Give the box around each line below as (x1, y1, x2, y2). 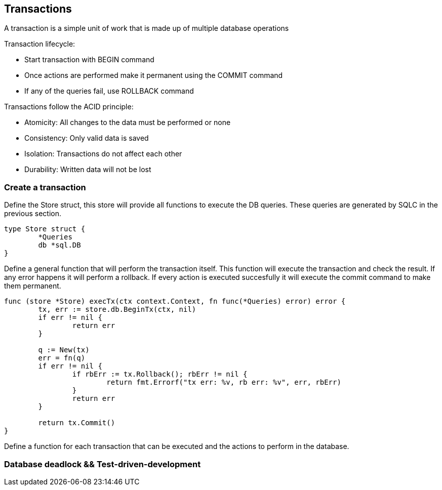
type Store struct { (4, 225, 86, 233)
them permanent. (4, 281, 61, 291)
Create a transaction (4, 182, 86, 192)
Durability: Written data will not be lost (24, 165, 151, 174)
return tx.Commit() (38, 419, 115, 427)
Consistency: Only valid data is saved (24, 134, 149, 143)
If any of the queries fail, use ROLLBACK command (24, 87, 194, 96)
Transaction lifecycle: (4, 39, 75, 49)
